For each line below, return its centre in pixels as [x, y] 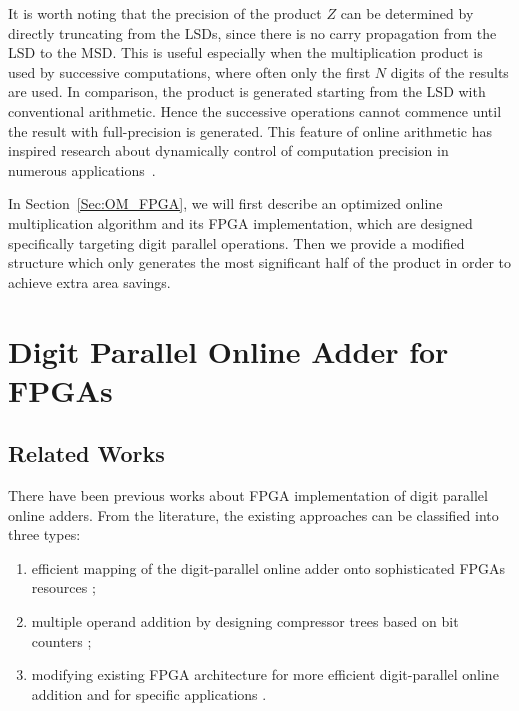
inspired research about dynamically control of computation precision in [228, 150]
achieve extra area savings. [89, 281]
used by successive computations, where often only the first [189, 71]
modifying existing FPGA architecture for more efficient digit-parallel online [265, 674]
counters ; [61, 640]
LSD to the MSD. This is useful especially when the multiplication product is [245, 52]
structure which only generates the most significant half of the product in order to [260, 262]
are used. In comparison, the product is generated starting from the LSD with [247, 91]
